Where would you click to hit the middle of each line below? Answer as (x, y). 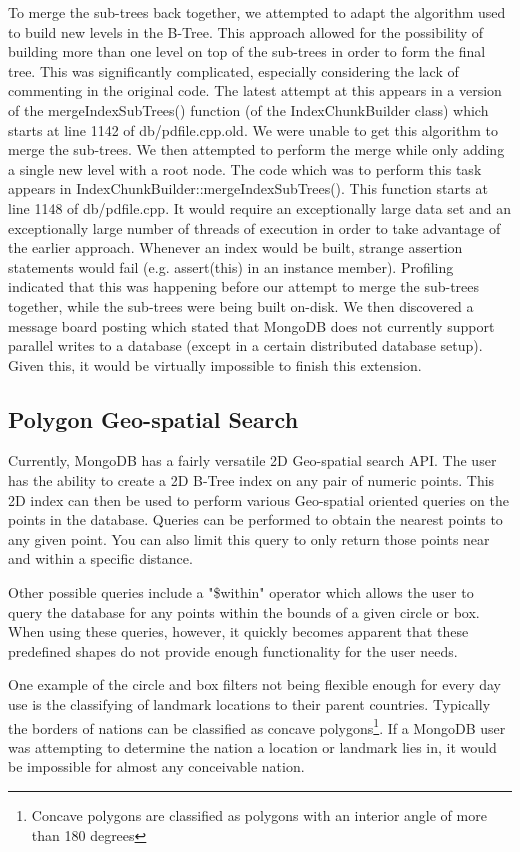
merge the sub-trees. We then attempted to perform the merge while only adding (256, 149)
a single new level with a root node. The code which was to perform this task (245, 168)
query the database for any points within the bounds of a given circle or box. (244, 611)
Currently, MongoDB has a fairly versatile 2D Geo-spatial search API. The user (252, 460)
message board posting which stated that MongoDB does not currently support (251, 325)
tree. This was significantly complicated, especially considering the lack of (233, 70)
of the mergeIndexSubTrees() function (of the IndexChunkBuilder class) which (248, 109)
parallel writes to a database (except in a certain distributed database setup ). (245, 345)
